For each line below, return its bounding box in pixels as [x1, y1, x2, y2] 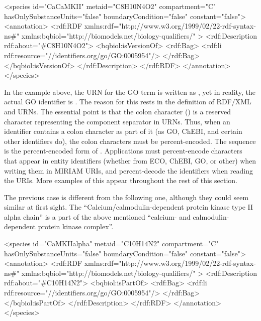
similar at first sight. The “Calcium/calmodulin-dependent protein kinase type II [4, 202, 253, 212]
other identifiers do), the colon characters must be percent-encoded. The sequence [4, 135, 256, 146]
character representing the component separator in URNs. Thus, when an [4, 116, 230, 126]
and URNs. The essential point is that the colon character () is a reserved [4, 106, 231, 116]
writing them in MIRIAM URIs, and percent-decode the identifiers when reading [4, 165, 253, 176]
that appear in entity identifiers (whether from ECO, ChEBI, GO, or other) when [4, 155, 256, 166]
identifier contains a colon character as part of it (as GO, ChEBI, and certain [4, 126, 242, 136]
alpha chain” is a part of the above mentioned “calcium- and [4, 211, 191, 222]
